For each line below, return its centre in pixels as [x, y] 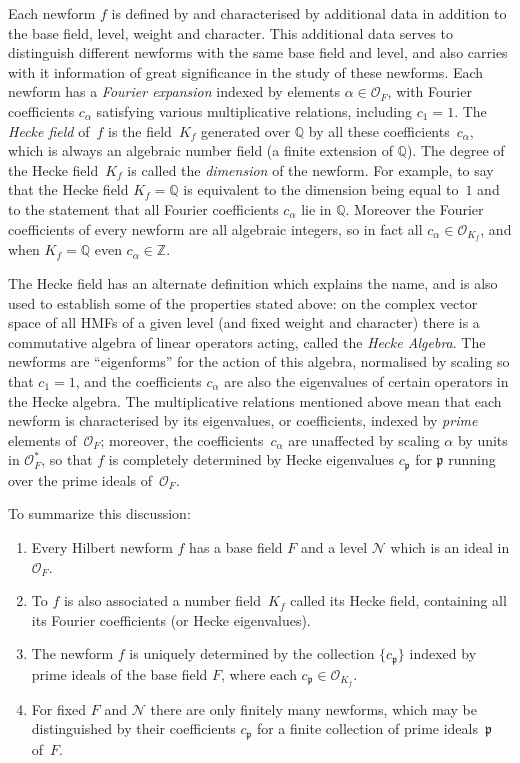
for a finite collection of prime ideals [367, 728]
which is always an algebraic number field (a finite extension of [200, 150]
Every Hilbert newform [102, 546]
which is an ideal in [450, 546]
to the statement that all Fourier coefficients [143, 208]
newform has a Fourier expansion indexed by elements [174, 91]
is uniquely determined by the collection [252, 653]
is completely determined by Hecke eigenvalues [251, 459]
